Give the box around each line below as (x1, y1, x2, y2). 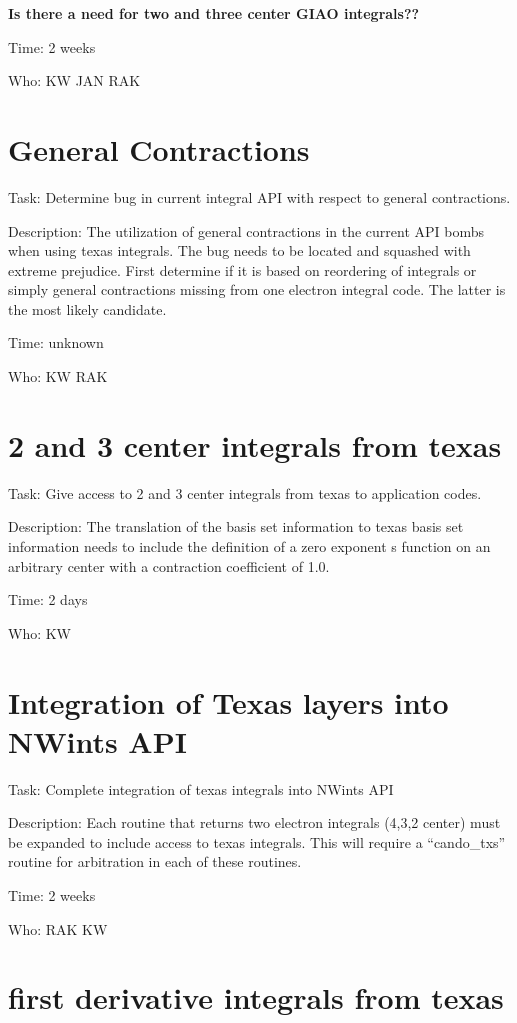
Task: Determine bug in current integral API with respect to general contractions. (8, 186, 511, 207)
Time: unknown (8, 332, 104, 353)
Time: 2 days (8, 589, 88, 610)
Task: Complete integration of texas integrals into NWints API (8, 778, 394, 799)
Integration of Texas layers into (8, 681, 449, 722)
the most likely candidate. (8, 298, 167, 319)
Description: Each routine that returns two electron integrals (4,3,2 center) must (8, 812, 501, 833)
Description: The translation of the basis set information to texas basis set (8, 516, 464, 537)
